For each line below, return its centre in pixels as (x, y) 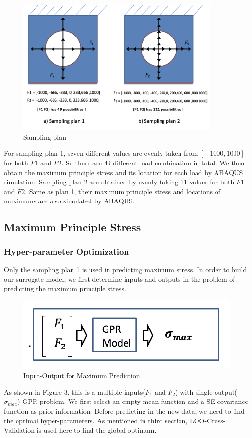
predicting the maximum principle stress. (65, 288)
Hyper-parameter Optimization (66, 251)
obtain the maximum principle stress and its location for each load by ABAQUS (124, 172)
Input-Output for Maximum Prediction (82, 375)
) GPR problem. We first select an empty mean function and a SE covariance (133, 401)
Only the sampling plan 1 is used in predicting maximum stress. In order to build (126, 269)
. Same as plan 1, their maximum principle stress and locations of (123, 191)
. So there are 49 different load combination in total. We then (153, 162)
